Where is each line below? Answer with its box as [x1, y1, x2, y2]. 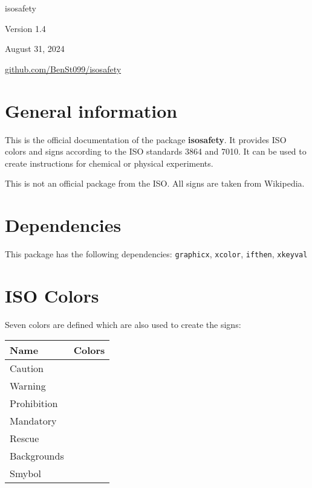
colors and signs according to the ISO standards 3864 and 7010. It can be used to [5, 145, 307, 158]
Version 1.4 [5, 22, 46, 34]
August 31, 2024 [5, 42, 65, 55]
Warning [10, 379, 46, 393]
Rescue [10, 431, 39, 446]
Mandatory [10, 414, 57, 428]
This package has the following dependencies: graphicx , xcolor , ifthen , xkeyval [5, 248, 308, 260]
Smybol [10, 466, 42, 481]
